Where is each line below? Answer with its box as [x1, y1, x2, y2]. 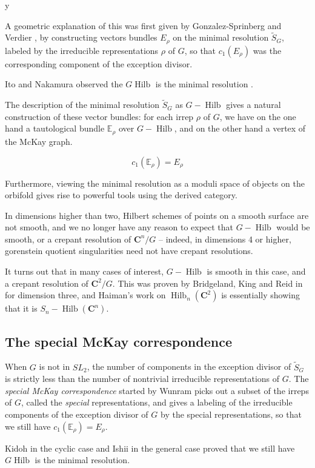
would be [276, 221, 310, 233]
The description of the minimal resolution [5, 98, 159, 111]
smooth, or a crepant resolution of [5, 232, 131, 245]
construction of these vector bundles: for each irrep [5, 110, 194, 122]
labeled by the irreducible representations [5, 44, 159, 56]
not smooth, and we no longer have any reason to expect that [5, 221, 234, 233]
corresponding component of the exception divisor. [5, 57, 193, 70]
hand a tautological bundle [5, 122, 105, 135]
